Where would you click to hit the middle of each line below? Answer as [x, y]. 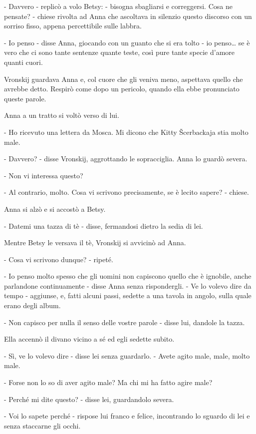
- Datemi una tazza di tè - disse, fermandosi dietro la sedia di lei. [104, 225]
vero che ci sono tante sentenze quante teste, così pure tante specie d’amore [120, 52]
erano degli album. [32, 305]
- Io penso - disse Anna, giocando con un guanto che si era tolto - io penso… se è [127, 42]
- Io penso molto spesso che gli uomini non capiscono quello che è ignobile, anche [128, 276]
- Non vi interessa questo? [44, 175]
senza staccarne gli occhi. [42, 425]
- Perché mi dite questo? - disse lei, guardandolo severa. [89, 399]
